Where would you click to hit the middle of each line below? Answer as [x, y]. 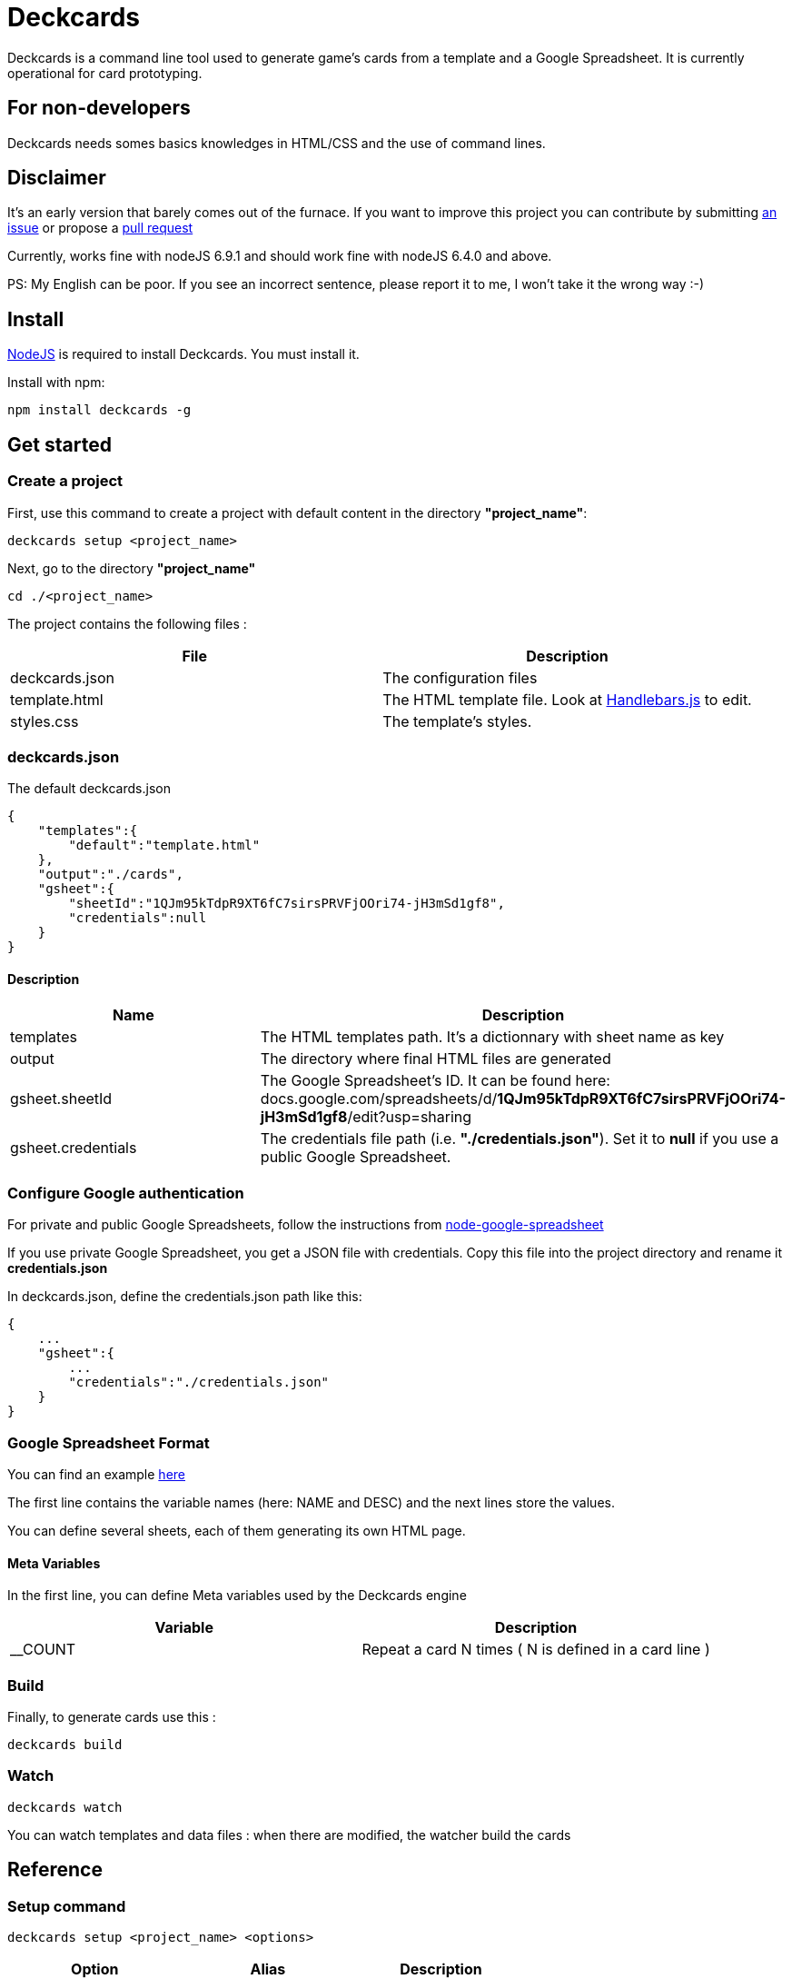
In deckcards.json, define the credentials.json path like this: [185, 1297]
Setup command [67, 1906]
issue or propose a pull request [100, 228]
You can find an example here [96, 1474]
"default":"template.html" [164, 845]
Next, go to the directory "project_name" [132, 568]
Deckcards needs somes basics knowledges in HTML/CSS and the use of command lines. [277, 143]
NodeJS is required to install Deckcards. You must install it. [183, 354]
